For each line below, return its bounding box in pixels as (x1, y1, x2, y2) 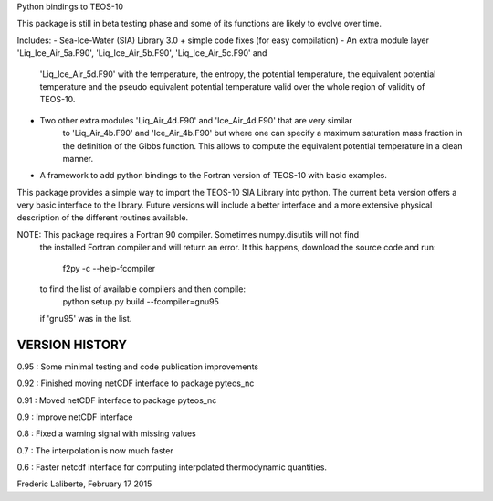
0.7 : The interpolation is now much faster (16, 444, 173, 456)
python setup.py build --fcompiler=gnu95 (62, 296, 219, 307)
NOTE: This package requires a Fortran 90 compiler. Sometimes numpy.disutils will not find (16, 229, 360, 240)
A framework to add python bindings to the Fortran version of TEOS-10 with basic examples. (39, 170, 388, 181)
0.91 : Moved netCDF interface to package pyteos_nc (16, 394, 217, 406)
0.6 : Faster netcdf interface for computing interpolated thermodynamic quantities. (16, 462, 328, 473)
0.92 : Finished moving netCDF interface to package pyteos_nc (16, 378, 255, 389)
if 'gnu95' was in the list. (39, 313, 132, 324)
